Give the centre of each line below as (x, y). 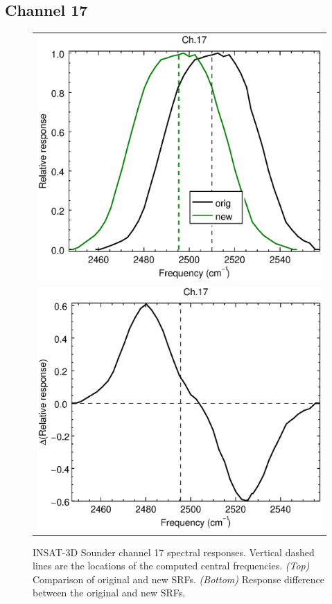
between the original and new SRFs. (109, 593)
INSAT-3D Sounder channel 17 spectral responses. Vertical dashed (174, 552)
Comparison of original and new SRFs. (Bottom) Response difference (178, 579)
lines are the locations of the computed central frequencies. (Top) (171, 566)
